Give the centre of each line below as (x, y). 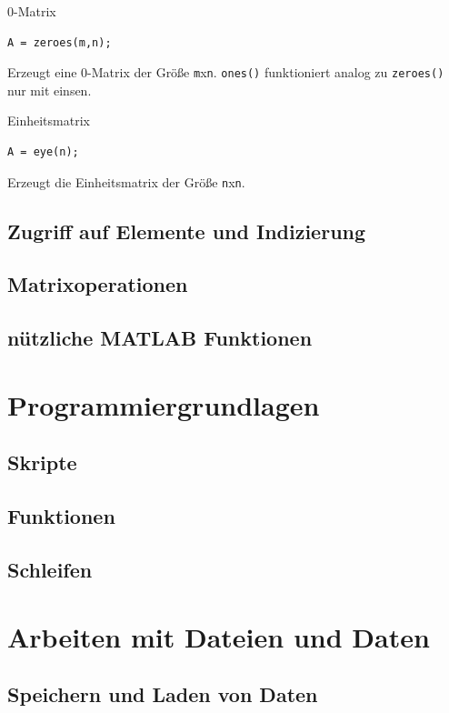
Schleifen (50, 569)
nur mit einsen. (50, 90)
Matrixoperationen (98, 284)
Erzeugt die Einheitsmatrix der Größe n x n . (126, 181)
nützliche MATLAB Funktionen (160, 338)
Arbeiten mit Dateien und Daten (219, 636)
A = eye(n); (43, 152)
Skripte (42, 462)
